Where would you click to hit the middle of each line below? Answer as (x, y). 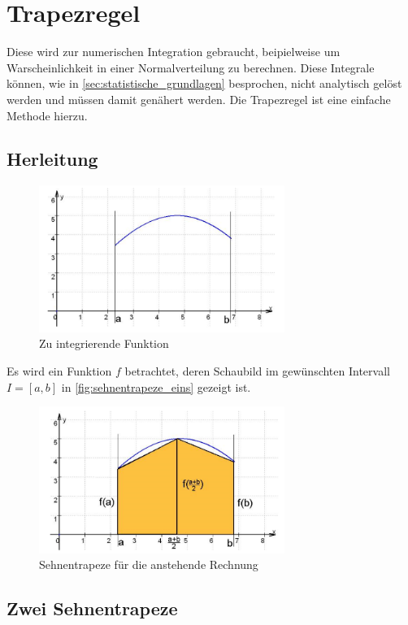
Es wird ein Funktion (59, 371)
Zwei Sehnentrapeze (92, 608)
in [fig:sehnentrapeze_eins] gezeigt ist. (156, 386)
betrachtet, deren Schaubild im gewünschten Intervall (257, 371)
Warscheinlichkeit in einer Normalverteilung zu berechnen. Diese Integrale (191, 67)
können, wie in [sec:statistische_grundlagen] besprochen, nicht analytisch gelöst (204, 83)
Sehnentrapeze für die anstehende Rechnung (149, 564)
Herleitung (52, 159)
